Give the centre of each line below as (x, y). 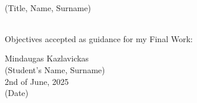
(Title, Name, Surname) (48, 7)
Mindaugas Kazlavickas (47, 58)
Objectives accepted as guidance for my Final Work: (99, 38)
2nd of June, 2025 (37, 81)
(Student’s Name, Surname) (55, 69)
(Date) (17, 93)
